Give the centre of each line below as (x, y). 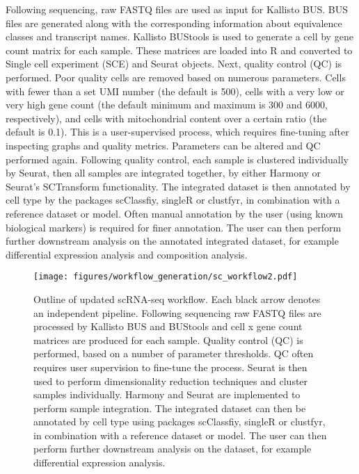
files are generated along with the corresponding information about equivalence (174, 23)
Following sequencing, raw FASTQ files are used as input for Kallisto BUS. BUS (177, 9)
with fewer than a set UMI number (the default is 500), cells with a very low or (175, 91)
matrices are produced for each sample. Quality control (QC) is (168, 340)
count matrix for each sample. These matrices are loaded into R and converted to (179, 50)
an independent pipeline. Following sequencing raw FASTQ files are (177, 312)
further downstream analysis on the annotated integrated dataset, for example (172, 241)
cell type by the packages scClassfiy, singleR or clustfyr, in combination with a (173, 200)
